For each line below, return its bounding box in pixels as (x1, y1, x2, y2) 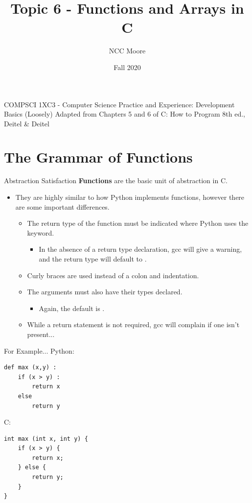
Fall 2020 (114, 62, 141, 72)
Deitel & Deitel (4, 118, 49, 128)
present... (27, 329, 55, 339)
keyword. (27, 227, 54, 238)
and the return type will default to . (39, 253, 147, 263)
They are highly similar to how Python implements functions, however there (15, 192, 245, 202)
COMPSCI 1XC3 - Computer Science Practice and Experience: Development (4, 99, 235, 109)
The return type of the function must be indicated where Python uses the (27, 218, 249, 228)
